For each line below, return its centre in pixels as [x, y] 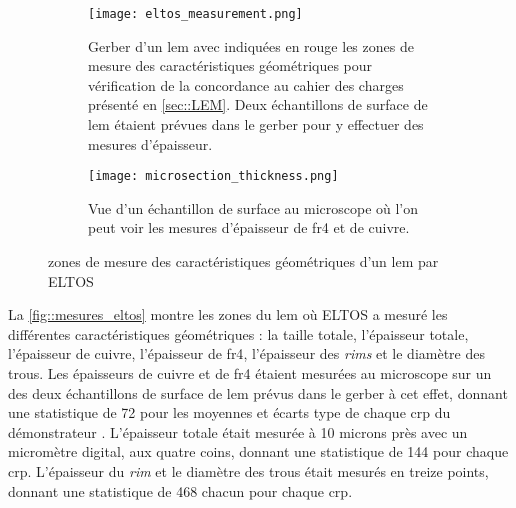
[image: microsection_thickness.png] [213, 176]
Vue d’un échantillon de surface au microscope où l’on [253, 207]
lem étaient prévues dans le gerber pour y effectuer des [256, 124]
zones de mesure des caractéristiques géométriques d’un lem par [243, 261]
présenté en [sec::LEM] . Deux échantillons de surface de [258, 104]
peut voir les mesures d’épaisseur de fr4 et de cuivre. [249, 227]
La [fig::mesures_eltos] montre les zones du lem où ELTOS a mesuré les [228, 314]
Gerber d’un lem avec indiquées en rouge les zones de [251, 45]
